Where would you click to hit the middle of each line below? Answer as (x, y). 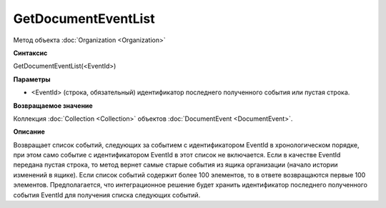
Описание (29, 132)
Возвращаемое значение (53, 105)
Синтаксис (30, 53)
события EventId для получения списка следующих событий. (107, 195)
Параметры (32, 79)
